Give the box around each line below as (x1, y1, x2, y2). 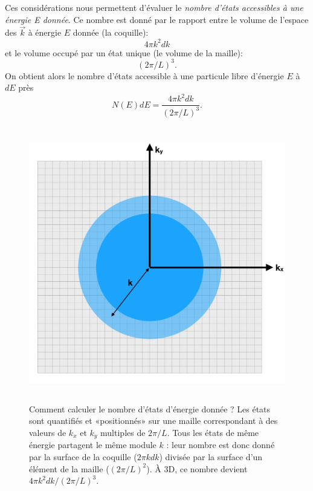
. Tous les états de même (167, 426, 259, 438)
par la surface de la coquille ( (29, 450, 137, 463)
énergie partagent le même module (29, 438, 156, 451)
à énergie (28, 26, 62, 39)
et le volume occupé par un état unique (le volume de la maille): (5, 46, 243, 59)
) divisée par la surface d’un (159, 450, 263, 463)
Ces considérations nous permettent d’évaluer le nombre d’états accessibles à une (5, 1, 303, 13)
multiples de (100, 426, 146, 438)
